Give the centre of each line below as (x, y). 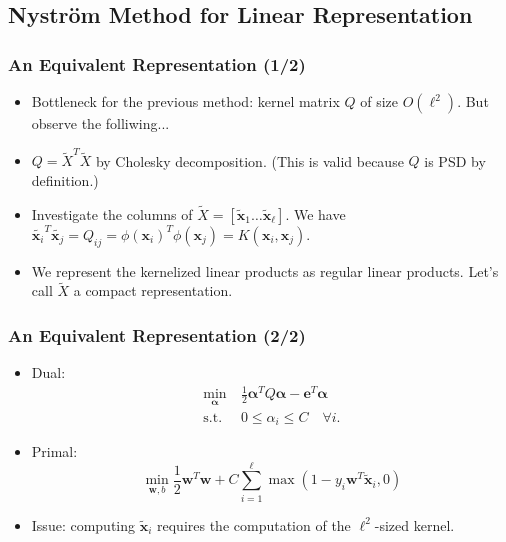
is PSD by (455, 160)
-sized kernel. (414, 524)
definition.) (65, 179)
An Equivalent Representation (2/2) (157, 334)
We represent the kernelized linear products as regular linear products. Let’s (265, 270)
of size (379, 101)
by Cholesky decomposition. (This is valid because (249, 160)
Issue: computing (83, 524)
